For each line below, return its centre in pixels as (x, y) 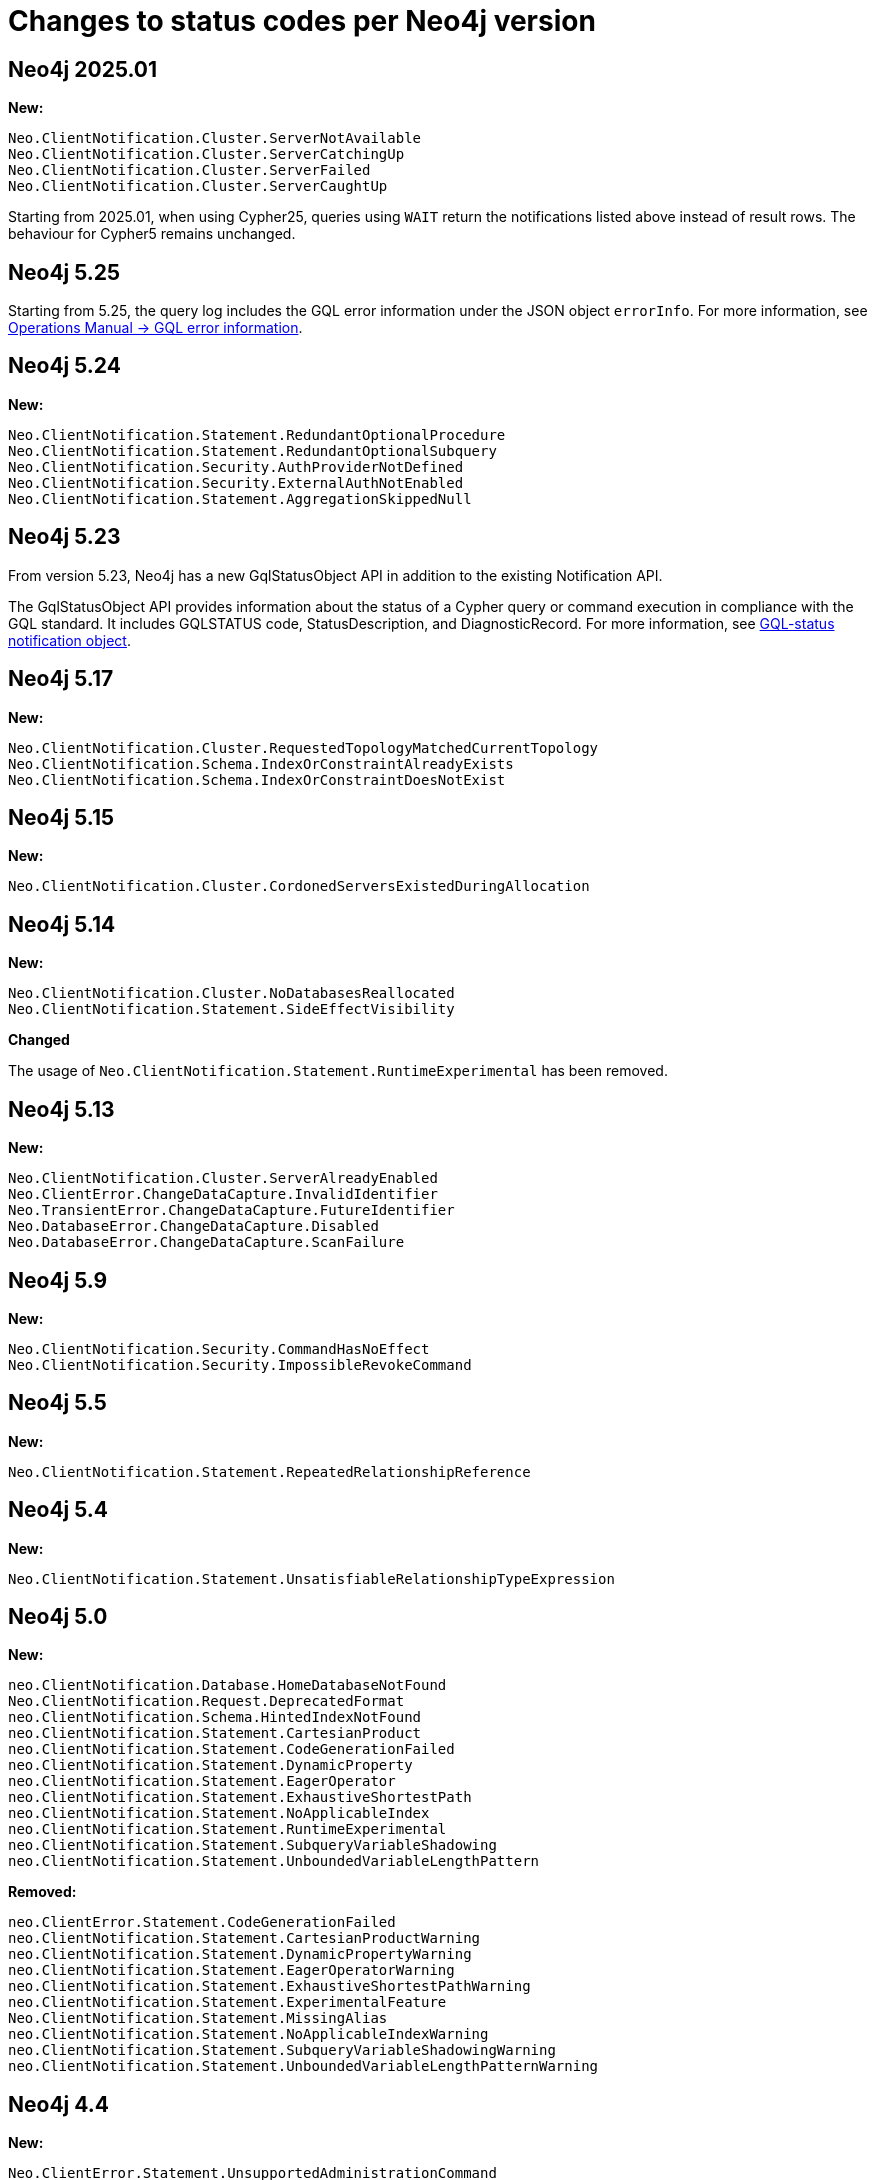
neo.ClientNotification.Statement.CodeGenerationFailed (231, 1749)
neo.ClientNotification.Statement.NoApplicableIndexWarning (248, 2034)
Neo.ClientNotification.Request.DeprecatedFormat (206, 1701)
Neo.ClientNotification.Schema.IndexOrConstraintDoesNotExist (257, 779)
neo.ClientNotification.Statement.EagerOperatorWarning (231, 1970)
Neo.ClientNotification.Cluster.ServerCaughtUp (198, 186)
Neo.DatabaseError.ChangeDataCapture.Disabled (193, 1226)
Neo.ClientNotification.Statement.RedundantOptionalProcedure (257, 434)
